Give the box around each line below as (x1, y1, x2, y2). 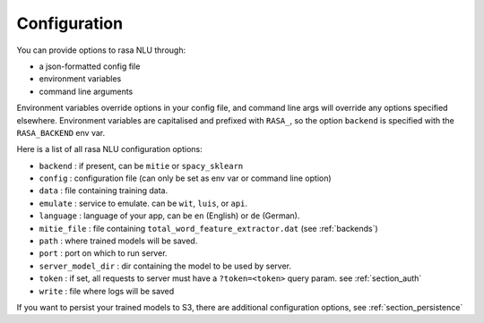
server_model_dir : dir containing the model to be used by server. (39, 260, 291, 271)
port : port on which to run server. (39, 248, 168, 259)
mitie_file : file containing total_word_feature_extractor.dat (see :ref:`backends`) (39, 223, 378, 234)
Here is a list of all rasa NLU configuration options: (16, 144, 203, 155)
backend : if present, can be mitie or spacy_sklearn (39, 160, 244, 171)
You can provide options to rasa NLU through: (16, 45, 186, 55)
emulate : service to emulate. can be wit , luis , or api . (39, 198, 248, 208)
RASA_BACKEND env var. (16, 127, 106, 138)
